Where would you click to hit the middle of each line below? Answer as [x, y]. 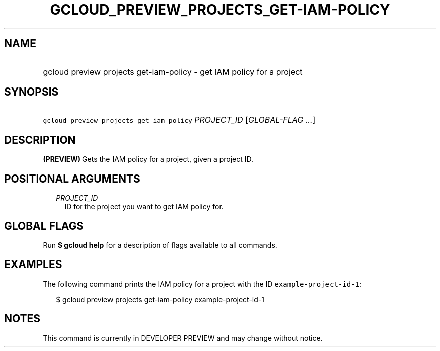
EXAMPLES [33, 265]
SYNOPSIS [31, 92]
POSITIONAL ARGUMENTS [72, 179]
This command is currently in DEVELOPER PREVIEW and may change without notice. [183, 338]
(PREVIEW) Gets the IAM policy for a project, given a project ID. [148, 159]
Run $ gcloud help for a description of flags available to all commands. [160, 245]
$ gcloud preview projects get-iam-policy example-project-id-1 [160, 299]
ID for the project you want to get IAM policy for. [144, 207]
